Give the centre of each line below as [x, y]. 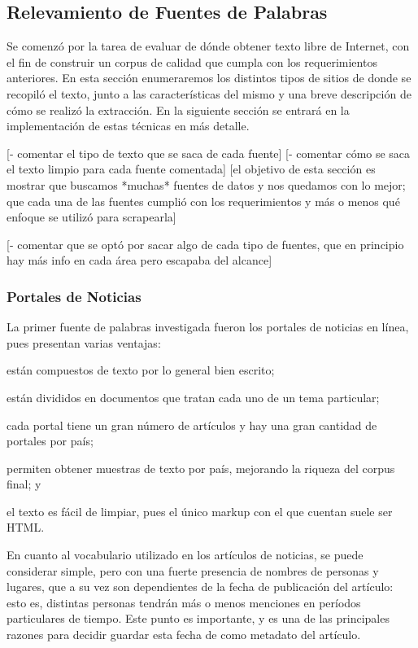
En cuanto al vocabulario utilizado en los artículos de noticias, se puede [185, 555]
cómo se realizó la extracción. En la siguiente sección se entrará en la [178, 109]
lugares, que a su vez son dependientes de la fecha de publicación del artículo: [200, 587]
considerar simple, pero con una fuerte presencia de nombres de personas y [193, 570]
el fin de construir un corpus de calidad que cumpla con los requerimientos [192, 61]
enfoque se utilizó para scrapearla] [91, 217]
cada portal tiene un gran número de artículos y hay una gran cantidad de [192, 425]
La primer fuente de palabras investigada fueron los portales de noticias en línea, [208, 327]
